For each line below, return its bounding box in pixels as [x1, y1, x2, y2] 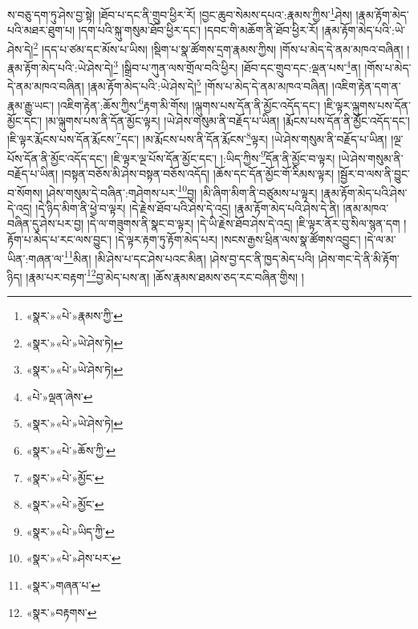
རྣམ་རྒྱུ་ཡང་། [7, 96, 55, 113]
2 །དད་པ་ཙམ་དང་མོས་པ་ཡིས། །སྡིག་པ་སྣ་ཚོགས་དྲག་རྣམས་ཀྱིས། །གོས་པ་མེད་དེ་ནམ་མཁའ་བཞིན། [33, 38, 404, 57]
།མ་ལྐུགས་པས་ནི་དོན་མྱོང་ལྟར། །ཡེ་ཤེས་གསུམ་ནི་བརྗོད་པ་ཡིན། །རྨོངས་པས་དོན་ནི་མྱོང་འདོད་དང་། [45, 112, 410, 128]
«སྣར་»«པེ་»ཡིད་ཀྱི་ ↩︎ [26, 522, 115, 539]
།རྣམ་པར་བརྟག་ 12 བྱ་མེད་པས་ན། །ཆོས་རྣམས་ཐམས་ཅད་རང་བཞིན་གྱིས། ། [26, 266, 304, 285]
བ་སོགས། [7, 184, 43, 201]
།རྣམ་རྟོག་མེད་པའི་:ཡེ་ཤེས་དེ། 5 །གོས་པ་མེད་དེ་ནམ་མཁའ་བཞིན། [87, 75, 329, 94]
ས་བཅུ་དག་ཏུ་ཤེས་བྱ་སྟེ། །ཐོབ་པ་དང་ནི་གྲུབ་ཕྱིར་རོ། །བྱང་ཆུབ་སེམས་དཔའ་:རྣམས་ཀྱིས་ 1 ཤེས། [7, 4, 352, 22]
